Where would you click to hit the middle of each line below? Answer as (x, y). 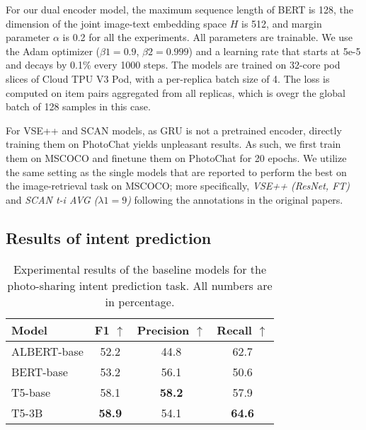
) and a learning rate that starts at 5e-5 (275, 51)
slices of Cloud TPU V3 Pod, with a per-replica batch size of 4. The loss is (168, 78)
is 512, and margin (282, 23)
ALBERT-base (47, 351)
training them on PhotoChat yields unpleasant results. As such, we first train (173, 144)
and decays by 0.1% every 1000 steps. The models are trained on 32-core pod (173, 65)
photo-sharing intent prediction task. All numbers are (140, 285)
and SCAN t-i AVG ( (52, 199)
